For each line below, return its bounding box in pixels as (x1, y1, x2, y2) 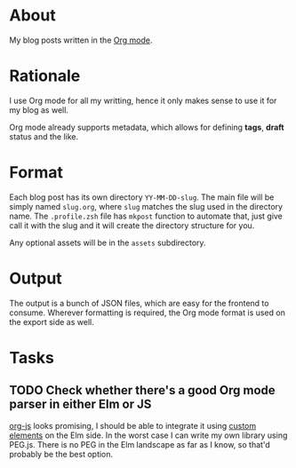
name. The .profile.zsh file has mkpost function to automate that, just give (9, 210, 283, 221)
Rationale (9, 66, 81, 86)
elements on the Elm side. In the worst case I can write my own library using (9, 430, 288, 440)
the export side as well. (9, 316, 95, 327)
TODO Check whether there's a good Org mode (9, 383, 276, 398)
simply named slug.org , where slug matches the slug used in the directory (9, 201, 283, 211)
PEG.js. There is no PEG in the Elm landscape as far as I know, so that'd (9, 439, 271, 449)
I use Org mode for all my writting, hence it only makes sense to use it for (9, 95, 277, 106)
